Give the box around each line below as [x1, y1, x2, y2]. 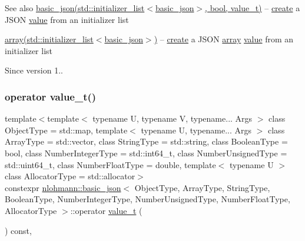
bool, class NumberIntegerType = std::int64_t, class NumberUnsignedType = [5, 146, 287, 159]
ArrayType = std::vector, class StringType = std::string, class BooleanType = [5, 135, 288, 148]
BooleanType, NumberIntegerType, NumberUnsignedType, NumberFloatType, [5, 193, 290, 205]
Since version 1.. [5, 64, 63, 76]
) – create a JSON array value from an [154, 33, 294, 45]
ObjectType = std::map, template [5, 123, 128, 136]
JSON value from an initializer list [5, 13, 129, 25]
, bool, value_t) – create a [205, 2, 300, 14]
